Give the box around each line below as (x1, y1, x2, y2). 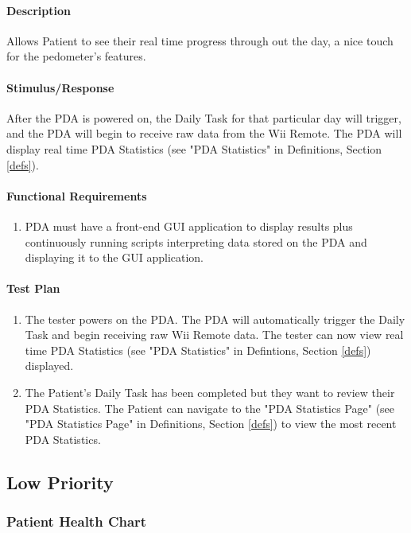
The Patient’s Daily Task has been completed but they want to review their (25, 383, 395, 400)
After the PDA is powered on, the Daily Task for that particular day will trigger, (6, 109, 401, 126)
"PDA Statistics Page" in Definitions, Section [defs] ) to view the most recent (25, 415, 397, 432)
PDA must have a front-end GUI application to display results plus (25, 217, 353, 234)
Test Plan (6, 280, 60, 297)
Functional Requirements (6, 187, 147, 204)
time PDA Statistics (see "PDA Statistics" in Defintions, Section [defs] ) (25, 341, 371, 358)
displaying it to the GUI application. (25, 249, 204, 266)
